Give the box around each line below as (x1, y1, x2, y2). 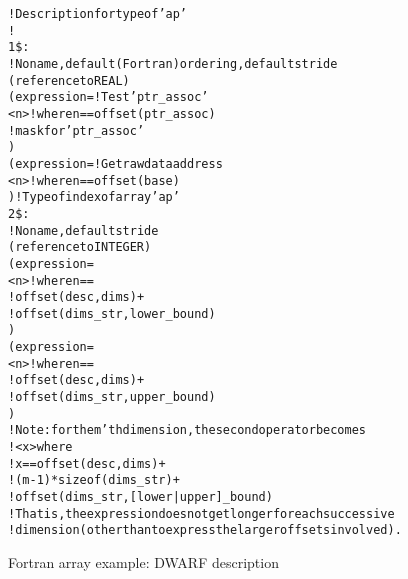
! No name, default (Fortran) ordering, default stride (8, 56, 338, 71)
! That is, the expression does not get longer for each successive (8, 506, 395, 521)
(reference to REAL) (8, 73, 130, 88)
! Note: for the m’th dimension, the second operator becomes (8, 423, 367, 438)
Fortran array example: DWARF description (8, 552, 279, 572)
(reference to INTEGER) (8, 240, 152, 255)
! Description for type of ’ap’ (8, 7, 188, 21)
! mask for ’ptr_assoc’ (8, 123, 145, 138)
